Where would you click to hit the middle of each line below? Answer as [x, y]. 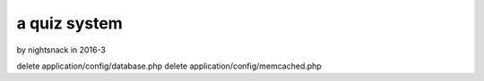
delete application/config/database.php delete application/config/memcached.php [169, 66]
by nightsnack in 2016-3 [61, 50]
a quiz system [69, 23]
